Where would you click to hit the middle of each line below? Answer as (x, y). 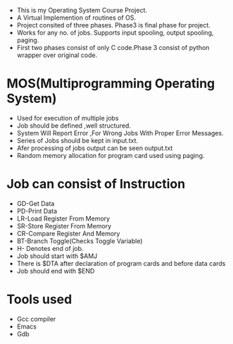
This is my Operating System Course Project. (82, 10)
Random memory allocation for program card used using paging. (111, 155)
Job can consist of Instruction (96, 184)
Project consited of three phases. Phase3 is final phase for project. (113, 25)
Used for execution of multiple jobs (68, 118)
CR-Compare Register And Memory (68, 233)
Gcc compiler (36, 319)
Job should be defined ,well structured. (74, 125)
